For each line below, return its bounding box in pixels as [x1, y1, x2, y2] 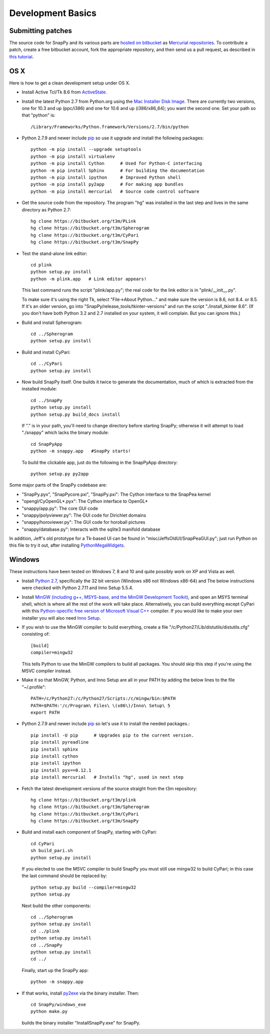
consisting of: [21, 631, 50, 637]
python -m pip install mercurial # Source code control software [30, 188, 199, 194]
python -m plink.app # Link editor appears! [30, 276, 147, 282]
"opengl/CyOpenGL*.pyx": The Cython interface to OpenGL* [21, 498, 148, 504]
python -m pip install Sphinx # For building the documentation [30, 167, 205, 173]
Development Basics [9, 7, 97, 18]
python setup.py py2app [30, 471, 89, 477]
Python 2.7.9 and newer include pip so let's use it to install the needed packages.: [21, 721, 190, 727]
